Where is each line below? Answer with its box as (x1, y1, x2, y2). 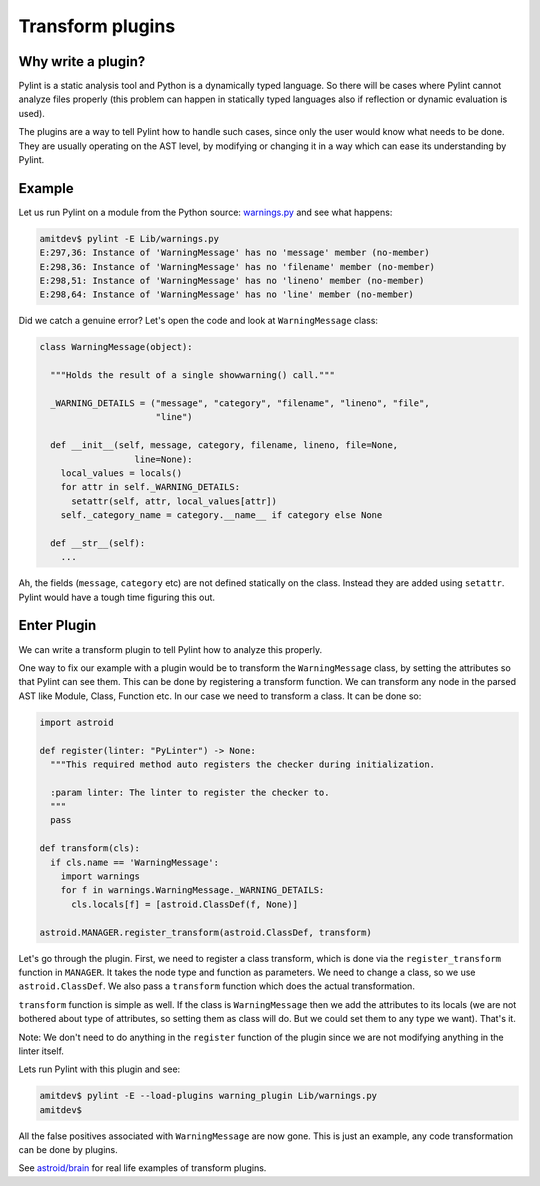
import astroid (39, 716, 114, 728)
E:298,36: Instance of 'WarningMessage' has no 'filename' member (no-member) (39, 261, 435, 272)
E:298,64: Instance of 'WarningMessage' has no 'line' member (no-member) (39, 289, 415, 300)
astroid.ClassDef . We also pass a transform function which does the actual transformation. (18, 980, 415, 992)
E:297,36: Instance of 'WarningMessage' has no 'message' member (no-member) (39, 247, 430, 259)
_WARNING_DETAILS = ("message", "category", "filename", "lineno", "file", (50, 398, 430, 409)
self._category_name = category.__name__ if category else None (60, 510, 383, 521)
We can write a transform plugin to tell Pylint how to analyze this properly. (18, 643, 323, 655)
